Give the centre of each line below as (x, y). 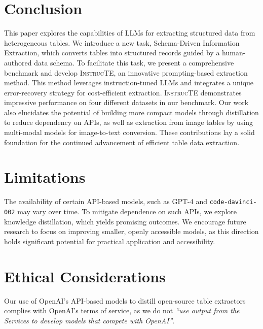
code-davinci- (233, 202)
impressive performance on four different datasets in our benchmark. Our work (126, 102)
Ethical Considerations (85, 276)
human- (234, 53)
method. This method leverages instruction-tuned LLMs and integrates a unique (129, 83)
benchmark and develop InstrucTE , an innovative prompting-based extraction (126, 72)
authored (18, 62)
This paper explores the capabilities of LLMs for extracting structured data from (130, 33)
